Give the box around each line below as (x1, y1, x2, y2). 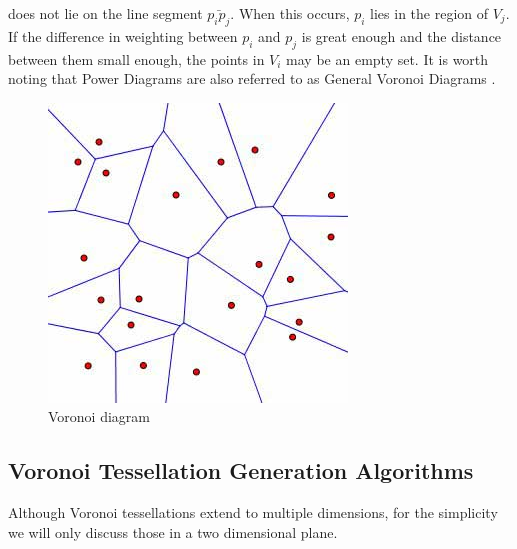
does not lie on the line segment (8, 3, 203, 23)
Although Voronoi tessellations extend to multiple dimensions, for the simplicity (8, 502, 498, 523)
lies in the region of (370, 3, 489, 23)
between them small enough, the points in (8, 48, 265, 69)
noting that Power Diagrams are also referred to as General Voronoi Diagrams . (8, 68, 496, 89)
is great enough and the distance (301, 25, 502, 46)
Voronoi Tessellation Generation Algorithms (8, 455, 474, 486)
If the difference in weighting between (8, 25, 238, 46)
